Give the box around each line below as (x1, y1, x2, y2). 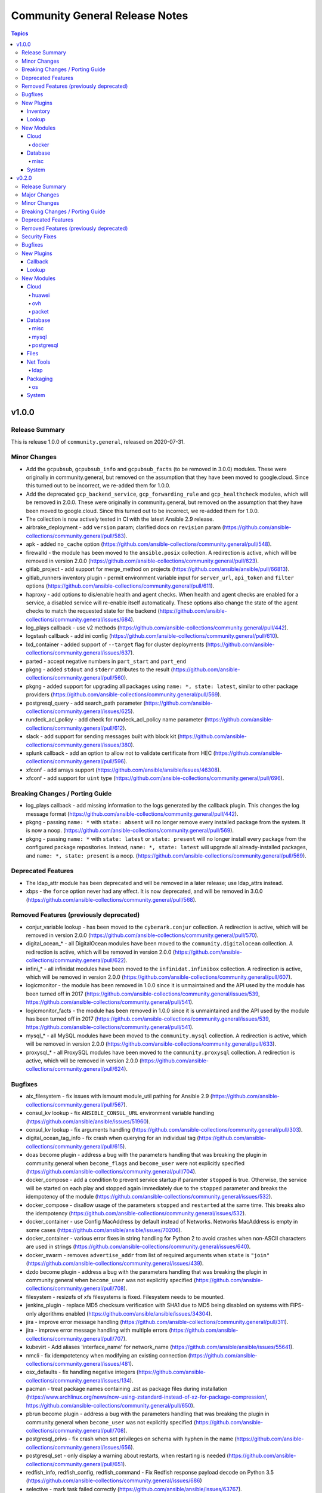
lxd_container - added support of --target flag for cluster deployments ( (26, 641, 208, 648)
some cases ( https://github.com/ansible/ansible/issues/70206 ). (26, 1226, 182, 1233)
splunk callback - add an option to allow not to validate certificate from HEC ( (26, 749, 216, 757)
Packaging (27, 375, 53, 382)
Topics (11, 30, 29, 37)
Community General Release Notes (11, 9, 188, 22)
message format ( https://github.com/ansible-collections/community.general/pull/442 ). (26, 810, 239, 818)
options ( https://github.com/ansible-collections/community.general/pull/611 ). (26, 582, 215, 589)
